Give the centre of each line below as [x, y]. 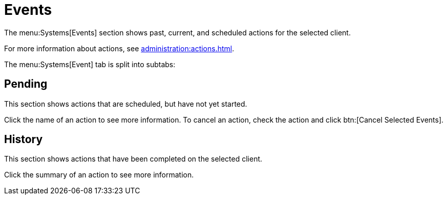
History [24, 140]
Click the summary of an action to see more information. [99, 175]
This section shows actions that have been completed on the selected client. [133, 159]
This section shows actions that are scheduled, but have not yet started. [126, 104]
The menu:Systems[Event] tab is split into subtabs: [90, 64]
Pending [26, 84]
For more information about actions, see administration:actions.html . [119, 48]
